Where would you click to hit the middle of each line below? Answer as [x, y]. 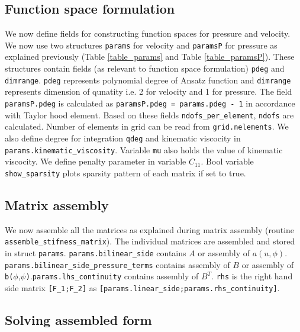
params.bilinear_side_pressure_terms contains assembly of [117, 264]
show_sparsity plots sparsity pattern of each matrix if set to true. [125, 173]
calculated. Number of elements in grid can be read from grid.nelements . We [147, 126]
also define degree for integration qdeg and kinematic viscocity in [123, 138]
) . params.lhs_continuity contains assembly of [112, 276]
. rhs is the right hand [252, 276]
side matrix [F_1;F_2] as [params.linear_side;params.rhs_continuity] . [142, 287]
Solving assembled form [78, 319]
